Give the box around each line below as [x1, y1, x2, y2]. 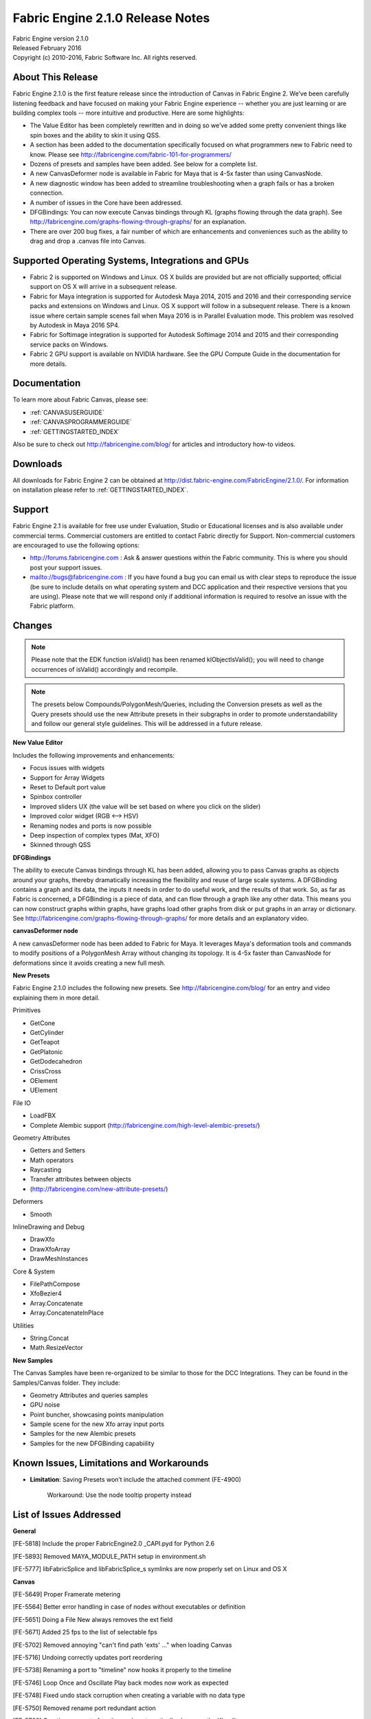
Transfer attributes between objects [30, 1175, 132, 1183]
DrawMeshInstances [30, 1255, 89, 1263]
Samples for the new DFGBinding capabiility [30, 1439, 155, 1447]
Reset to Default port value [30, 783, 106, 791]
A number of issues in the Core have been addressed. [30, 198, 183, 206]
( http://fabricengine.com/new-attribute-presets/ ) [30, 1185, 168, 1193]
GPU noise [30, 1401, 60, 1409]
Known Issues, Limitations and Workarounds [12, 1457, 209, 1469]
